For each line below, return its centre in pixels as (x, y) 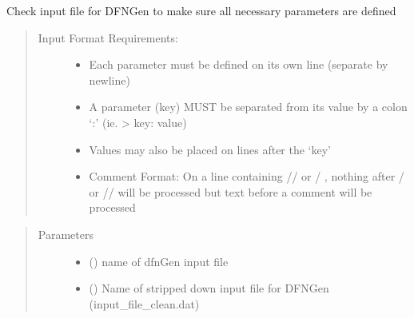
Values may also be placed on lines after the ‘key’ (210, 149)
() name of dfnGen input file (159, 261)
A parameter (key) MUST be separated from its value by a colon (248, 107)
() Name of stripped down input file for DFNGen (209, 288)
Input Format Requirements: (108, 37)
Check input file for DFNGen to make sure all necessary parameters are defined (201, 10)
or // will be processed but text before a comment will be (231, 191)
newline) (109, 79)
